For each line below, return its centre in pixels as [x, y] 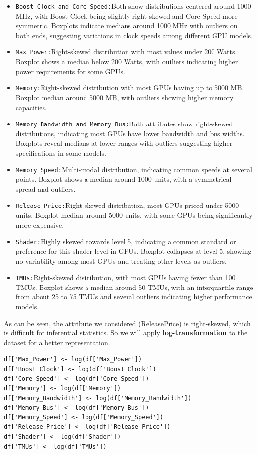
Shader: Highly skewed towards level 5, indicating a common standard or [126, 241]
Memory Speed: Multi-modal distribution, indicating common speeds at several [134, 169]
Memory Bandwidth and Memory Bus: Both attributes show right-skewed [124, 124]
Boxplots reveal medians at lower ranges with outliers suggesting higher [124, 143]
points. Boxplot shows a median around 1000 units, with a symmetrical [124, 179]
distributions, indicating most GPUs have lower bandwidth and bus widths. [130, 133]
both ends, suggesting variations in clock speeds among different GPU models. [134, 35]
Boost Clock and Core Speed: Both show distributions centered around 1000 [133, 6]
